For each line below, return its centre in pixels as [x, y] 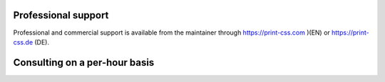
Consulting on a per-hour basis [84, 63]
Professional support [61, 15]
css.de [23, 42]
